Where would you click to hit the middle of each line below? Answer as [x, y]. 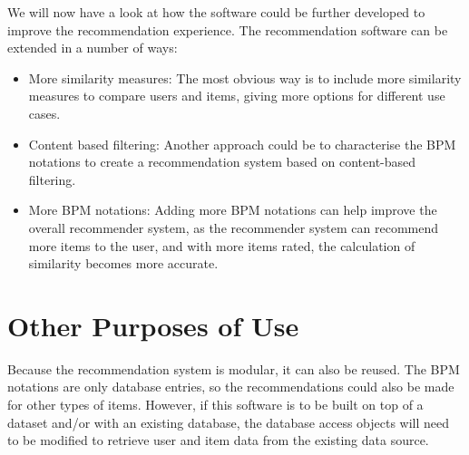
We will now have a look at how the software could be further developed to [216, 12]
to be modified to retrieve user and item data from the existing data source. [218, 440]
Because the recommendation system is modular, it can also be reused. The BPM [234, 368]
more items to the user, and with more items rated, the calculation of [222, 245]
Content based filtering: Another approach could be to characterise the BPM [242, 144]
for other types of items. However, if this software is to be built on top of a [215, 405]
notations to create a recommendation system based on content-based [222, 162]
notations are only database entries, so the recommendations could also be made [231, 387]
